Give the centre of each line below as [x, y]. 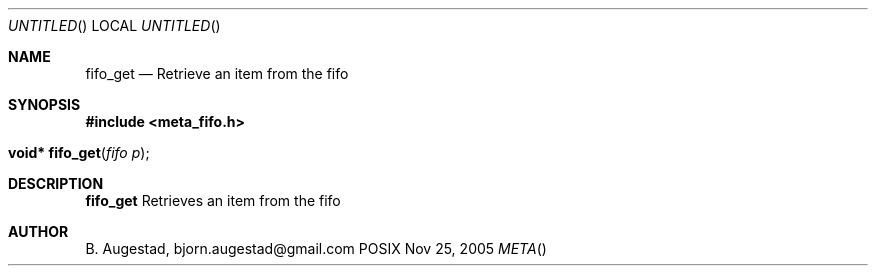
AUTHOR [38, 231]
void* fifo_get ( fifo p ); [79, 152]
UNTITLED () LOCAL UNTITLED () [114, 25]
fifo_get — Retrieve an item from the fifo [217, 73]
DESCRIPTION [56, 183]
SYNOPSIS [44, 104]
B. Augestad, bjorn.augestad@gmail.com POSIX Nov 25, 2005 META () [316, 248]
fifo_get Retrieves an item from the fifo [213, 200]
